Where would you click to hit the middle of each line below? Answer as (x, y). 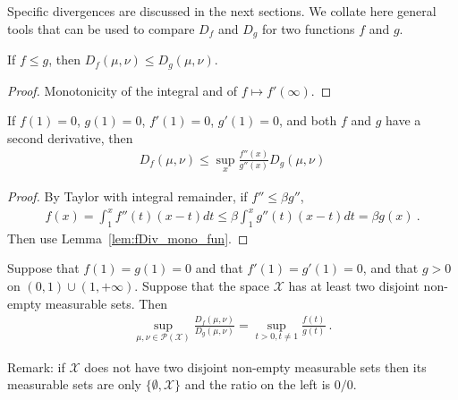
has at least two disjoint (354, 286)
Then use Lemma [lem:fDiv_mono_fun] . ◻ (128, 238)
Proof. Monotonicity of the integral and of (123, 90)
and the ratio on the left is (258, 384)
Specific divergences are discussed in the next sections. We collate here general (222, 11)
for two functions (308, 28)
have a (403, 120)
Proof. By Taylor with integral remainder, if (127, 196)
